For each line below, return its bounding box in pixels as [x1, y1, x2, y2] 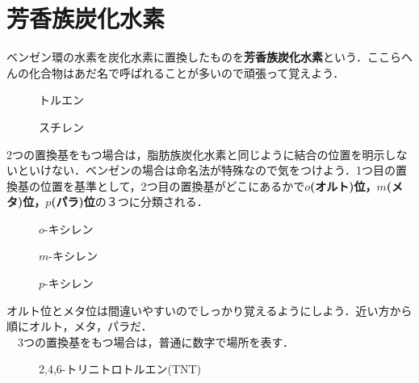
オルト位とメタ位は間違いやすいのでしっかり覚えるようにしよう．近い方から [6, 301, 413, 318]
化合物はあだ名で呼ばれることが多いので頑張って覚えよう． [28, 64, 345, 81]
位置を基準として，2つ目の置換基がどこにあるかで [40, 177, 305, 194]
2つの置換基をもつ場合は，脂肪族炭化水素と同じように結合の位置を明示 [6, 145, 385, 162]
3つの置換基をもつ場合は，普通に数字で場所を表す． [17, 333, 294, 350]
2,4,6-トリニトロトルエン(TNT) [39, 360, 202, 377]
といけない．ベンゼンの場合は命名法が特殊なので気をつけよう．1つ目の [17, 162, 396, 179]
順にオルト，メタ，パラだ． [6, 318, 153, 335]
